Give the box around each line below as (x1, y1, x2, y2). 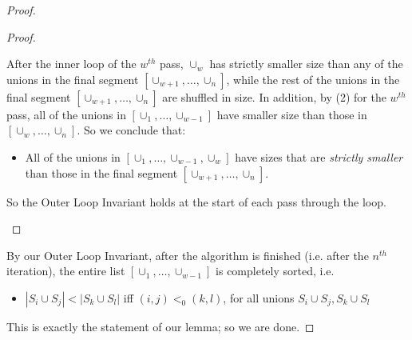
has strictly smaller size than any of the (209, 55, 403, 72)
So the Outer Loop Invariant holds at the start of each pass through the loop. (6, 193, 386, 210)
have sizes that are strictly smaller (235, 148, 403, 165)
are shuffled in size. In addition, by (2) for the (162, 88, 386, 105)
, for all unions (223, 289, 295, 306)
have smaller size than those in (216, 106, 367, 122)
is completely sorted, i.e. (216, 262, 335, 279)
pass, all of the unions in (6, 106, 126, 122)
